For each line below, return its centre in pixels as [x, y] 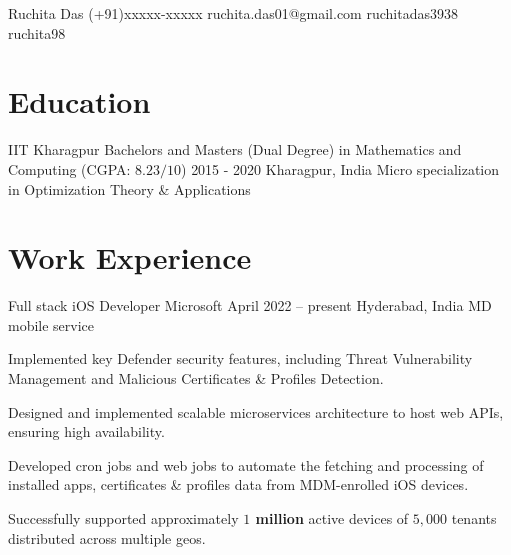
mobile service [51, 324]
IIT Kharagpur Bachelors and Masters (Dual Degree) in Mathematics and [235, 149]
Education [79, 101]
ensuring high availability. [86, 431]
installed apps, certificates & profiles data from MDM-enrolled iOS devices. [238, 484]
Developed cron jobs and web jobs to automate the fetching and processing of [246, 464]
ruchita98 [37, 32]
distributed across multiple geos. [107, 537]
